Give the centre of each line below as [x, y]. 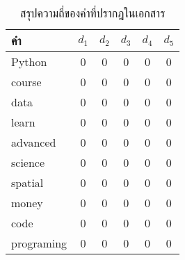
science [28, 162]
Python [29, 62]
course [26, 82]
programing [39, 243]
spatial [27, 182]
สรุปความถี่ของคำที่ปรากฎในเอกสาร [93, 13]
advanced [34, 142]
